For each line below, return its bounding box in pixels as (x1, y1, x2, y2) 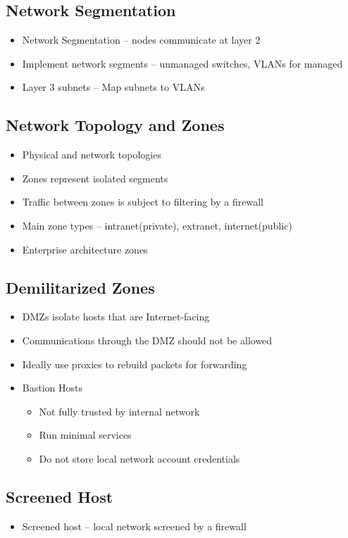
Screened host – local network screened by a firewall (22, 518, 247, 533)
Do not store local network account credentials (39, 451, 240, 465)
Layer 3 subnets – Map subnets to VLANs (22, 80, 205, 94)
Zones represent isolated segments (22, 170, 168, 185)
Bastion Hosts (22, 380, 82, 395)
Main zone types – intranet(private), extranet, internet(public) (22, 218, 292, 232)
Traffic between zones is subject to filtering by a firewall (22, 194, 263, 209)
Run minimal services (39, 427, 132, 442)
